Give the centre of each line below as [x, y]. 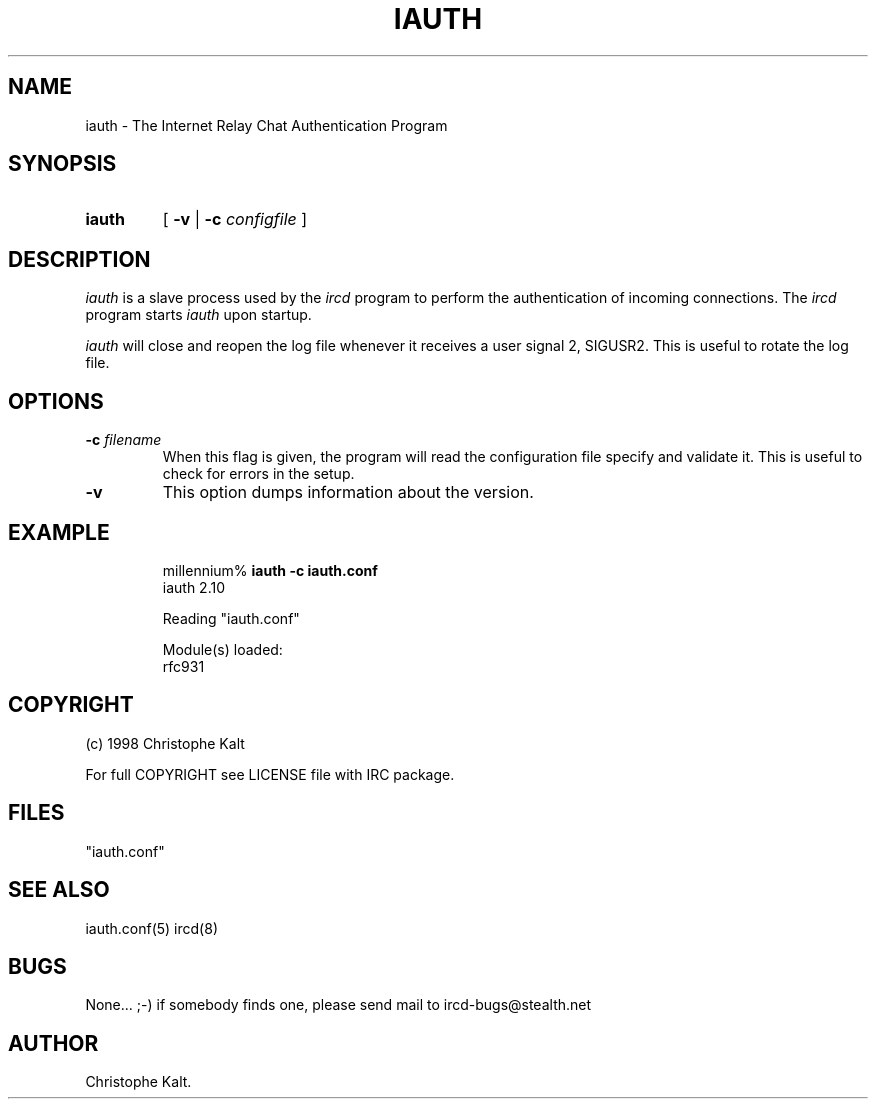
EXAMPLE [59, 532]
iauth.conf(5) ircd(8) [151, 928]
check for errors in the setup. [258, 474]
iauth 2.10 [194, 587]
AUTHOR [53, 1043]
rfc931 [183, 666]
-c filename [123, 440]
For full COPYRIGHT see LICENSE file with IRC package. [270, 774]
